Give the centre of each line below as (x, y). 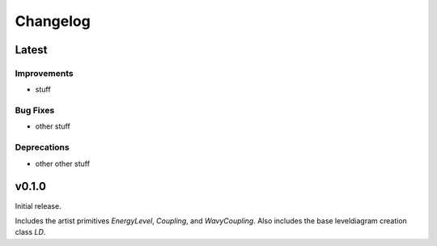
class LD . (30, 232)
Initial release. (38, 206)
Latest (31, 50)
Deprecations (42, 147)
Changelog (53, 21)
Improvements (44, 73)
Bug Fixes (35, 111)
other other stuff (63, 163)
